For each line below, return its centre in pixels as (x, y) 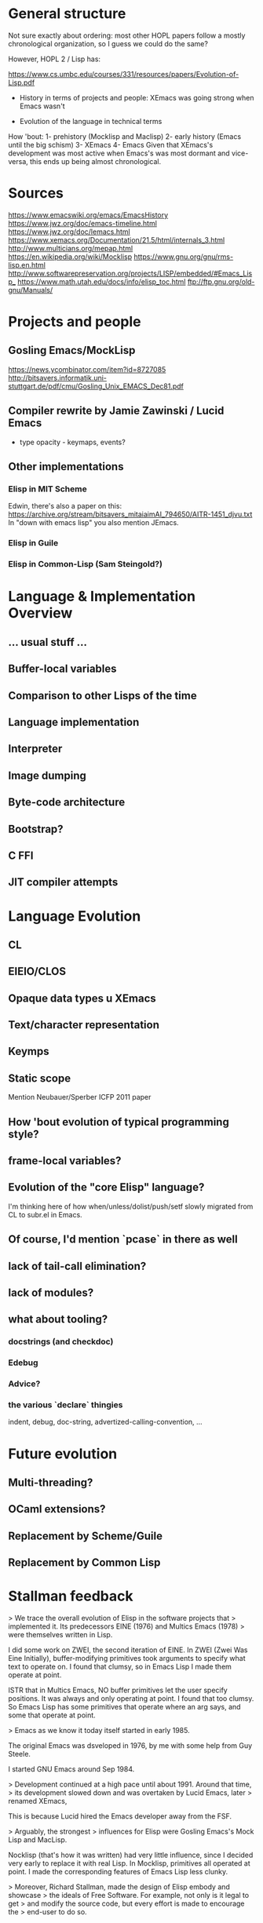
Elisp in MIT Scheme (48, 489)
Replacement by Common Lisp (84, 1563)
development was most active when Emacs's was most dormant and (119, 153)
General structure (67, 14)
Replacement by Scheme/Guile (86, 1536)
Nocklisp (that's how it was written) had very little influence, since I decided (131, 1855)
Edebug (23, 1363)
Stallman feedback (71, 1596)
